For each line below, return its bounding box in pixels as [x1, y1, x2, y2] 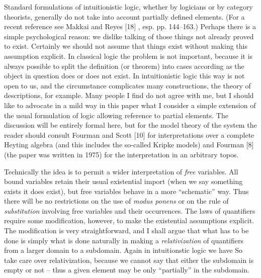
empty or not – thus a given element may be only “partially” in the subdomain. [4, 264, 249, 275]
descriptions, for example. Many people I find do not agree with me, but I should [4, 90, 254, 101]
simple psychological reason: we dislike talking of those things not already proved [4, 31, 254, 41]
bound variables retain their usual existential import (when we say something [4, 176, 243, 187]
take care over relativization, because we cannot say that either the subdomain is [4, 254, 254, 265]
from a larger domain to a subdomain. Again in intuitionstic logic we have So [4, 245, 242, 255]
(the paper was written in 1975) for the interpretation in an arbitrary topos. [4, 149, 239, 159]
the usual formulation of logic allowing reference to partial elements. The [4, 110, 228, 120]
